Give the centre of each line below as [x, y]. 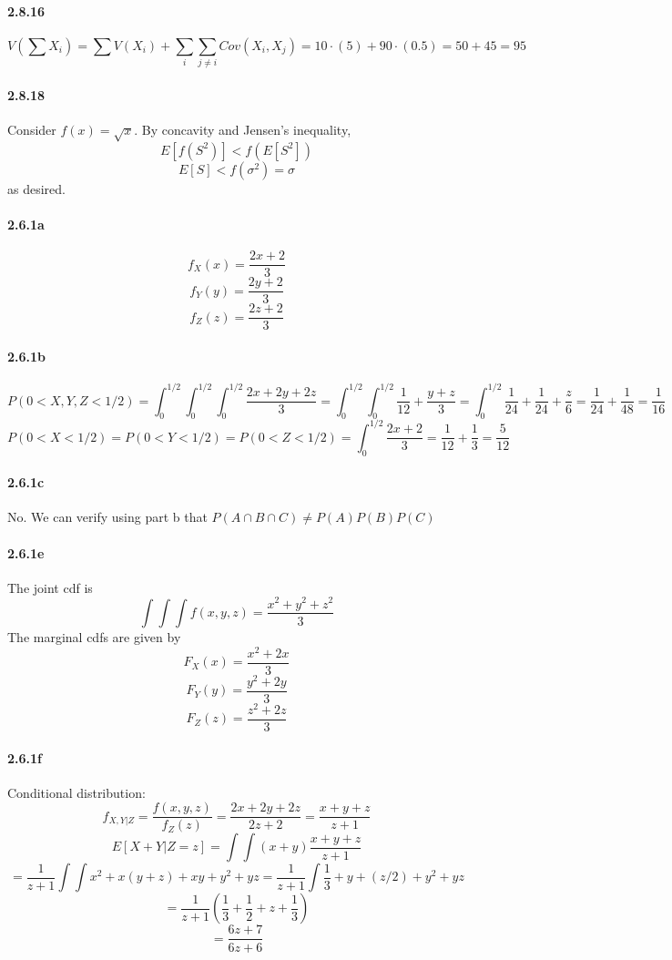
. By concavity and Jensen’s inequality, [243, 129]
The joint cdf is [50, 587]
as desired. [36, 188]
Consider [32, 129]
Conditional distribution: [76, 792]
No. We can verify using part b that [107, 517]
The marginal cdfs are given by [94, 636]
